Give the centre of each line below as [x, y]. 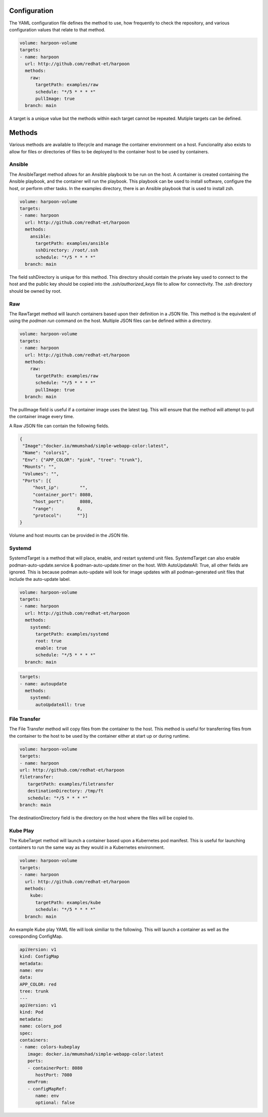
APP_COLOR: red [38, 984]
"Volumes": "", [41, 474]
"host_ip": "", [60, 488]
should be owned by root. [35, 291]
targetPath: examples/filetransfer [71, 784]
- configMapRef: [47, 1089]
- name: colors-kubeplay [50, 1047]
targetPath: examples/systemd [72, 634]
